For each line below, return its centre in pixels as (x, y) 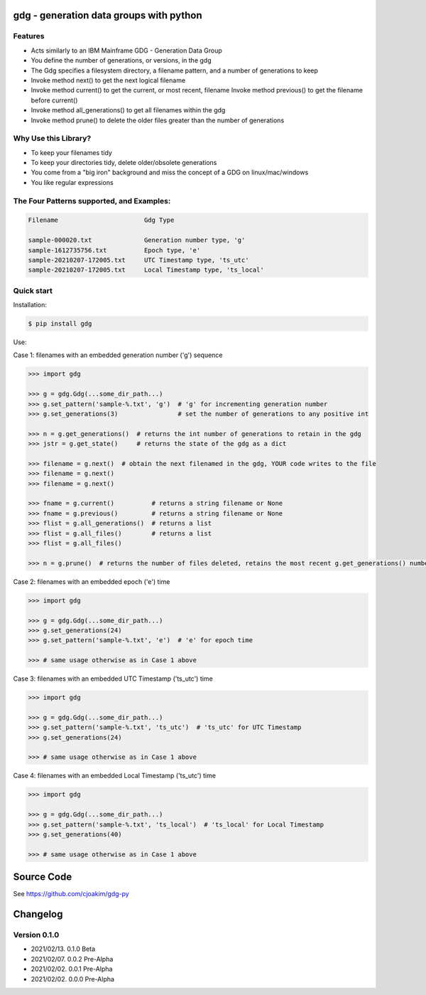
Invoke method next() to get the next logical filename (108, 80)
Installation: (30, 305)
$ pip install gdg (60, 324)
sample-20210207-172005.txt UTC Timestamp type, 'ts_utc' (138, 260)
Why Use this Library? (52, 139)
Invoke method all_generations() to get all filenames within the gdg (128, 110)
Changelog (38, 914)
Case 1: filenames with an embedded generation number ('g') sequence (118, 355)
